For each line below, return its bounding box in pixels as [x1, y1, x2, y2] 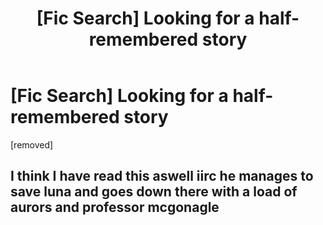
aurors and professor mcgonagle [10, 199, 220, 216]
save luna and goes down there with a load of [10, 183, 298, 201]
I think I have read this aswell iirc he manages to [10, 168, 314, 185]
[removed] [10, 138, 54, 151]
